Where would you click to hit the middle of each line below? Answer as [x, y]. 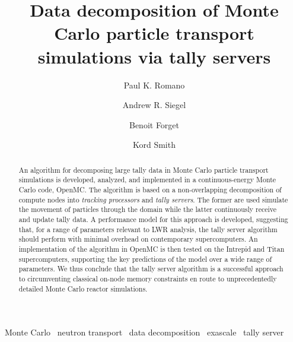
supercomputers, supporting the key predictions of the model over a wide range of [145, 259]
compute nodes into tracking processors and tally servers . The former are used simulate [153, 199]
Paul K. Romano [154, 85]
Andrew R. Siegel [154, 105]
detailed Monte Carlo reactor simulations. [83, 288]
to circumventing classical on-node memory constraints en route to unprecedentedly [148, 278]
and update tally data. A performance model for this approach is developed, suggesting [153, 219]
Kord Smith [154, 145]
